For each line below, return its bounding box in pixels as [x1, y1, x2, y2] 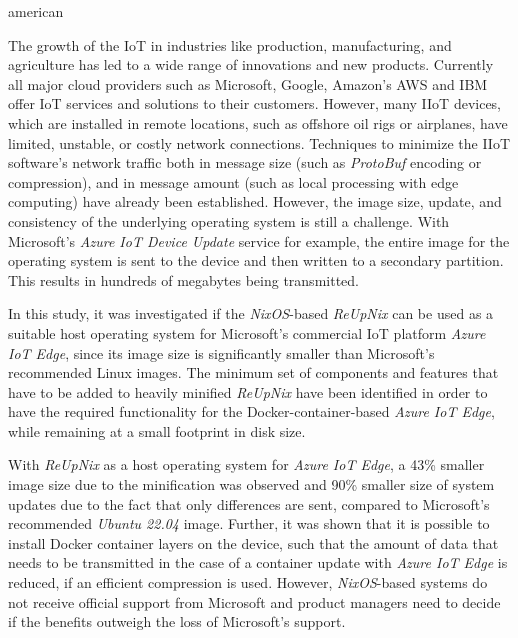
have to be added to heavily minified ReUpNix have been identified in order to [8, 381, 488, 402]
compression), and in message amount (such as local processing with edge [8, 171, 459, 192]
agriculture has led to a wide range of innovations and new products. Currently [8, 54, 494, 75]
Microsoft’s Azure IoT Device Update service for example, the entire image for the [8, 230, 510, 251]
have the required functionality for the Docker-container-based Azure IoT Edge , [8, 401, 495, 422]
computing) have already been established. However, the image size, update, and [8, 191, 502, 212]
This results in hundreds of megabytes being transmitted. [8, 269, 359, 290]
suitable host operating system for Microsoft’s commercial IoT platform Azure [8, 322, 486, 343]
